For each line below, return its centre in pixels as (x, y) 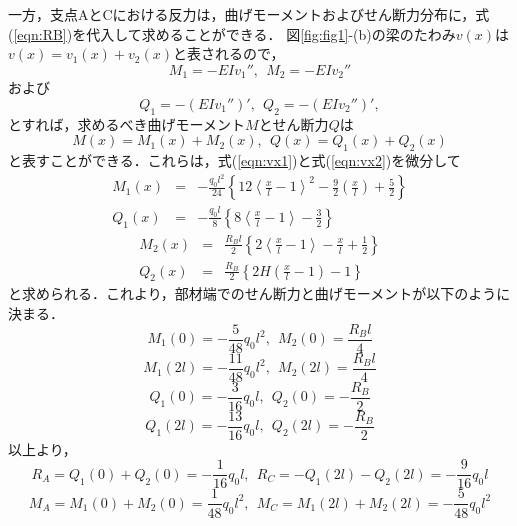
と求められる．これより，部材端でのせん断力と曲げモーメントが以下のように (259, 293)
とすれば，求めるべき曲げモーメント (127, 123)
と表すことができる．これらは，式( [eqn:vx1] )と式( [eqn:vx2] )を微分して (234, 160)
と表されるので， (229, 53)
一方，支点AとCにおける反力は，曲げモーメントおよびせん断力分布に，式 (249, 14)
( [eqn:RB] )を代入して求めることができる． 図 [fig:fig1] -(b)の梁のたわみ (232, 33)
